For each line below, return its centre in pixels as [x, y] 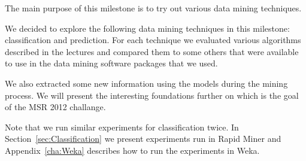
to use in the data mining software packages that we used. [111, 63]
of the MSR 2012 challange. [55, 107]
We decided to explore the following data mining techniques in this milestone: [147, 28]
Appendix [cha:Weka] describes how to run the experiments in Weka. [132, 150]
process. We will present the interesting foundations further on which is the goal [152, 95]
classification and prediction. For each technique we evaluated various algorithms [153, 40]
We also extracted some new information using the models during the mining [146, 83]
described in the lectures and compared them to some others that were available [152, 51]
